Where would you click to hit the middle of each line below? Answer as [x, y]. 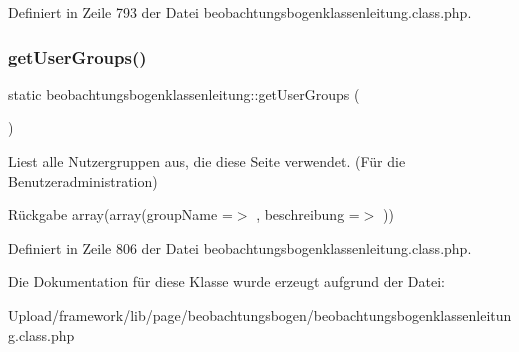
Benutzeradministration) [83, 180]
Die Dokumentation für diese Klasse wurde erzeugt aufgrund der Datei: [226, 281]
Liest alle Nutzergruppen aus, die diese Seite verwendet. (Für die [207, 161]
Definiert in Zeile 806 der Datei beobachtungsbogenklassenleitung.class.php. [240, 247]
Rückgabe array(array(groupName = [120, 214]
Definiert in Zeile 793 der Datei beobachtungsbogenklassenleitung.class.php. [240, 12]
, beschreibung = [308, 214]
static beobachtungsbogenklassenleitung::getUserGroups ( [184, 93]
